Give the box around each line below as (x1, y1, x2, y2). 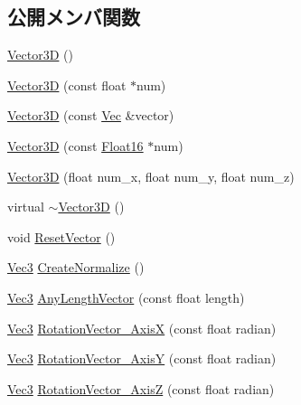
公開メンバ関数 (7, 3, 140, 31)
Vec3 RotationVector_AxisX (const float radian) (7, 318, 277, 337)
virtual (7, 197, 44, 216)
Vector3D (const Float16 (7, 136, 144, 155)
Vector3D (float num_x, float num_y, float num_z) (7, 166, 295, 185)
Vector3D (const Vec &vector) (7, 106, 174, 125)
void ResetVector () (7, 227, 116, 246)
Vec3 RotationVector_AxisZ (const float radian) (7, 379, 275, 398)
